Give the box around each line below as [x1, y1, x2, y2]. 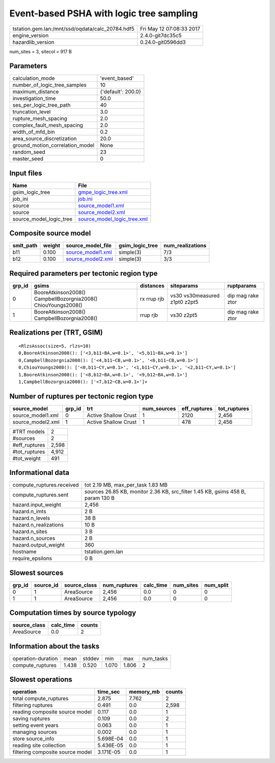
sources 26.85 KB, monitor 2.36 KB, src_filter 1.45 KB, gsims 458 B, [84, 488, 246, 495]
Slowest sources [9, 568, 64, 577]
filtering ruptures [12, 702, 53, 709]
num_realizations [163, 242, 207, 249]
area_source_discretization [12, 135, 77, 142]
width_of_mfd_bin [12, 128, 56, 135]
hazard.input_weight [12, 501, 61, 508]
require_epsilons [12, 555, 52, 562]
